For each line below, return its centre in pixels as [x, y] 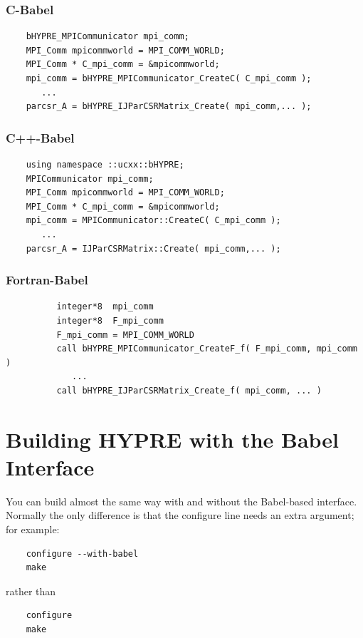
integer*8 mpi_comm [105, 307]
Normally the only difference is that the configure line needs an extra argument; [180, 515]
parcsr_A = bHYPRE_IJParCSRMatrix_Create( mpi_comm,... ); [169, 107]
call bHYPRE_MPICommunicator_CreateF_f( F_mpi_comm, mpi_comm [207, 349]
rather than [31, 591]
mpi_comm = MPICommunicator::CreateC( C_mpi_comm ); [153, 221]
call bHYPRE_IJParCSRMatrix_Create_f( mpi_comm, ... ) [189, 390]
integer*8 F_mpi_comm [110, 320]
